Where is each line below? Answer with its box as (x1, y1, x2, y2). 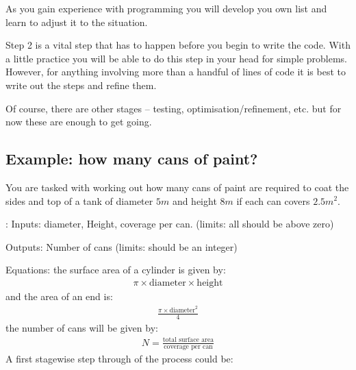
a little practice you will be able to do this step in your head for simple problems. (5, 51, 348, 65)
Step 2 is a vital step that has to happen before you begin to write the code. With (5, 38, 351, 52)
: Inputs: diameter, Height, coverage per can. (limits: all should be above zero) (5, 217, 334, 231)
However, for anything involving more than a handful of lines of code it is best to (5, 64, 346, 79)
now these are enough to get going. (5, 114, 152, 129)
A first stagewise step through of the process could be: (5, 351, 233, 366)
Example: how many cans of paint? (5, 148, 258, 169)
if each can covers (236, 193, 310, 208)
